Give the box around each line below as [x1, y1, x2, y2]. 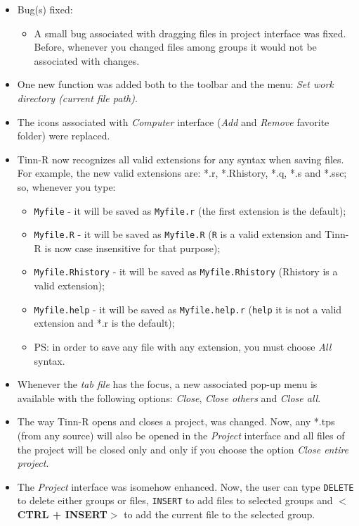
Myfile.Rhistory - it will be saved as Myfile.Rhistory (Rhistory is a [34, 264, 338, 279]
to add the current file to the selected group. [124, 507, 315, 521]
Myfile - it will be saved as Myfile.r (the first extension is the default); [34, 203, 346, 218]
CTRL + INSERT [17, 507, 107, 521]
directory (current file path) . [17, 90, 138, 105]
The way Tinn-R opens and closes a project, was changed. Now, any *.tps [17, 414, 335, 429]
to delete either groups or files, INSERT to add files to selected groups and [17, 493, 333, 508]
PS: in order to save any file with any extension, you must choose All [34, 339, 332, 353]
